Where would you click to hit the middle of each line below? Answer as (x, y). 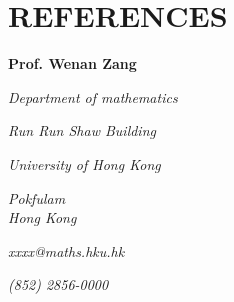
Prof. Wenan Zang (72, 63)
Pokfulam (37, 197)
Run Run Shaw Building (82, 130)
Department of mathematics (93, 96)
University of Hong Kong (84, 163)
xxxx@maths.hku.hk (66, 250)
